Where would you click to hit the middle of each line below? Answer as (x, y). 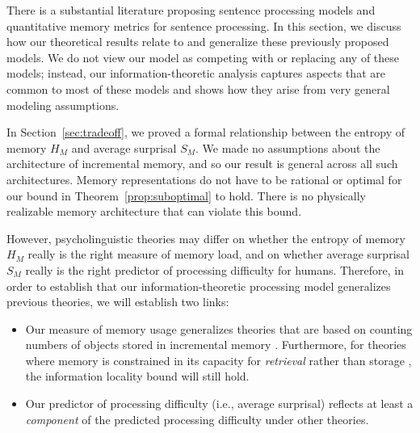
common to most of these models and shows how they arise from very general (198, 88)
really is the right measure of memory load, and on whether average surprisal (218, 254)
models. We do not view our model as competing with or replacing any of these (203, 57)
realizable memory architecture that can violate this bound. (154, 211)
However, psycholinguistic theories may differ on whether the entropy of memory (206, 238)
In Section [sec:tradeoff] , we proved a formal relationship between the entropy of (206, 132)
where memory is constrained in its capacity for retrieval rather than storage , (218, 360)
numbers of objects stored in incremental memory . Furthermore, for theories (216, 345)
